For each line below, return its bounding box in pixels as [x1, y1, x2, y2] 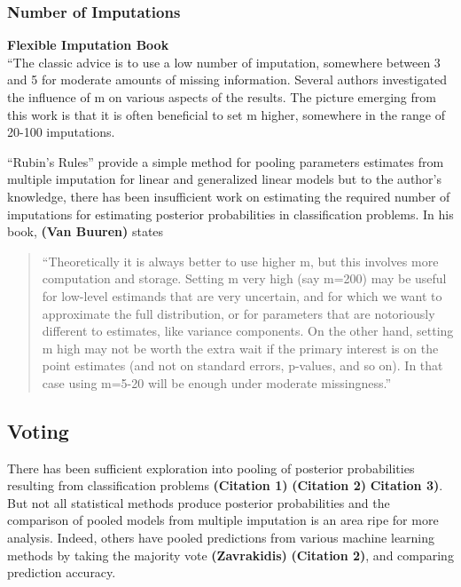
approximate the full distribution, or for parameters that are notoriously [42, 304, 435, 322]
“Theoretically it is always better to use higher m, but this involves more [42, 251, 439, 270]
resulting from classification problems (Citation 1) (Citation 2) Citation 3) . [7, 476, 443, 495]
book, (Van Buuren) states [7, 222, 164, 241]
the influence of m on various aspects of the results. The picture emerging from [7, 88, 436, 106]
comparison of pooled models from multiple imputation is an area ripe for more [7, 511, 439, 529]
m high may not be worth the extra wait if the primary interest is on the [42, 338, 439, 357]
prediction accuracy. [7, 563, 116, 582]
